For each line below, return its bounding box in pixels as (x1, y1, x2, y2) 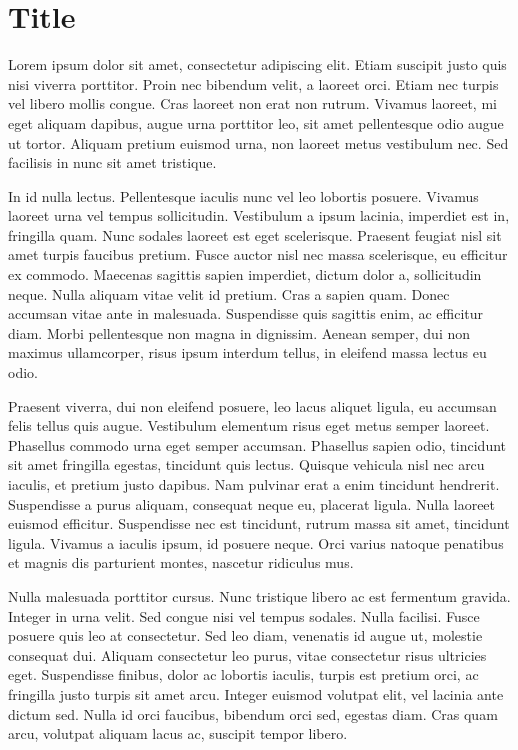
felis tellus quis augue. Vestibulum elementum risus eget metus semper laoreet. (8, 415, 490, 436)
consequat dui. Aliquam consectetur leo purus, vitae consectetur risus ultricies (8, 644, 487, 665)
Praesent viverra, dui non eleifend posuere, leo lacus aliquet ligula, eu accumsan (8, 395, 497, 416)
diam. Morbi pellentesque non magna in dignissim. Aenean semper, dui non (8, 322, 471, 343)
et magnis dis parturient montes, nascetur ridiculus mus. (8, 552, 354, 573)
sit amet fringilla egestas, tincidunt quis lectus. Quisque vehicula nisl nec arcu (8, 454, 485, 475)
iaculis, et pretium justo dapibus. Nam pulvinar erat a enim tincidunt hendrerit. (8, 474, 500, 494)
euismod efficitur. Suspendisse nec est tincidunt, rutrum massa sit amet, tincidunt (8, 513, 510, 534)
